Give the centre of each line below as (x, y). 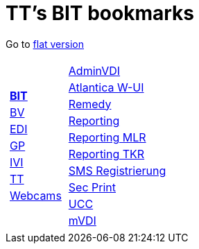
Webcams (36, 195)
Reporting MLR (107, 137)
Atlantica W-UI (106, 87)
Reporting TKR (106, 154)
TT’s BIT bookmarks (100, 13)
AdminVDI (94, 70)
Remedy (90, 104)
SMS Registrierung (117, 170)
